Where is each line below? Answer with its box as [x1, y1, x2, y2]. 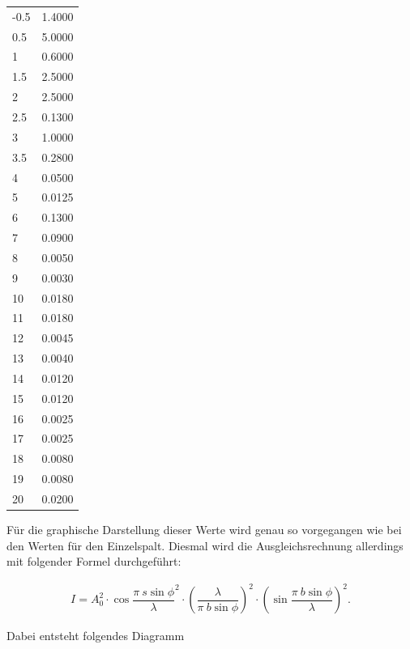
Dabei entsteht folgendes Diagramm [6, 627, 185, 644]
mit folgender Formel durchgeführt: [6, 553, 182, 570]
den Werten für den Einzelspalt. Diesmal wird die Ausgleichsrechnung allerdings [6, 537, 404, 554]
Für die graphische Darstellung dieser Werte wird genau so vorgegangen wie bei [6, 521, 402, 538]
